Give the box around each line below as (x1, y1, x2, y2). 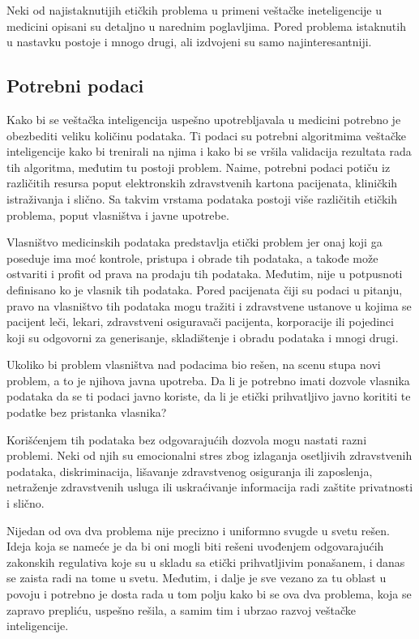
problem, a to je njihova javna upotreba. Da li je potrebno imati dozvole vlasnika (6, 371, 410, 388)
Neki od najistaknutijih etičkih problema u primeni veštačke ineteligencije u (6, 2, 383, 18)
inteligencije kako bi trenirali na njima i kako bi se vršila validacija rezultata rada (6, 143, 412, 160)
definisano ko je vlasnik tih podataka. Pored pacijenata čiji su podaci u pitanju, (6, 281, 403, 298)
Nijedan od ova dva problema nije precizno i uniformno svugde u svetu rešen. (6, 521, 390, 538)
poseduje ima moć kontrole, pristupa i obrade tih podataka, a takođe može (6, 249, 378, 266)
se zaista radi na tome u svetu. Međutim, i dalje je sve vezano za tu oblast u (6, 569, 387, 586)
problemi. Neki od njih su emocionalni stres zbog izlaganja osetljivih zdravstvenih (6, 447, 413, 464)
